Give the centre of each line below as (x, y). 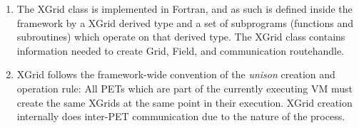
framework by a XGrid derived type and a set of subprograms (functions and (185, 22)
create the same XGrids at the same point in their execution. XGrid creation (184, 102)
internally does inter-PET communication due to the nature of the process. (181, 116)
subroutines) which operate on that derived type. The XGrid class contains (181, 37)
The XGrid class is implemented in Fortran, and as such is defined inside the (184, 9)
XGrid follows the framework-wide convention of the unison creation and (176, 74)
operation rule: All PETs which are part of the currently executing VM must (184, 88)
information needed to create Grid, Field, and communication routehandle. (181, 50)
